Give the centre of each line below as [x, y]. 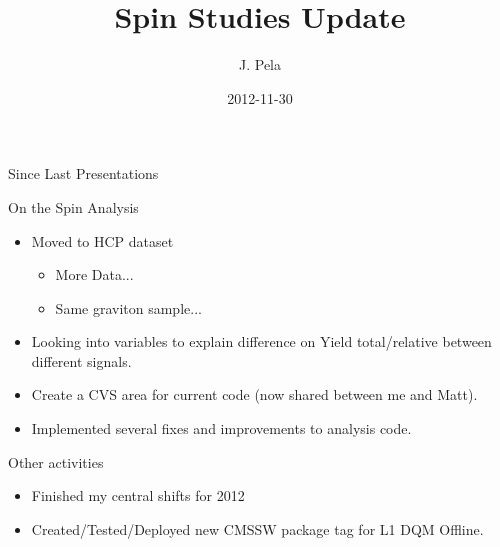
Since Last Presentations [83, 173]
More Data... [94, 274]
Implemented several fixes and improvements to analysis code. [221, 428]
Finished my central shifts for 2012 [138, 495]
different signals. [81, 360]
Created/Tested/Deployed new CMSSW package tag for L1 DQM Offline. [257, 528]
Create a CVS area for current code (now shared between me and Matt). [254, 394]
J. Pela [260, 64]
